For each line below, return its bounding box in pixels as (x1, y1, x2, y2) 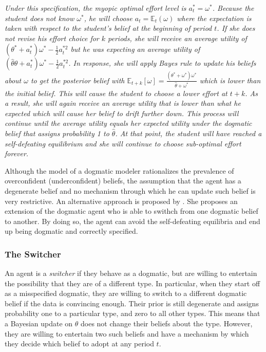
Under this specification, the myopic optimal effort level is (5, 3, 186, 13)
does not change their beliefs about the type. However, (81, 318, 253, 329)
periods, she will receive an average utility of (108, 32, 247, 43)
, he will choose (84, 12, 132, 23)
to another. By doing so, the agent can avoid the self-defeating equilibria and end (5, 215, 260, 226)
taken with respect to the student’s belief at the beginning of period (5, 23, 212, 33)
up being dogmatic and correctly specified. (5, 226, 138, 236)
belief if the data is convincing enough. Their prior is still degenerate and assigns (5, 298, 259, 308)
